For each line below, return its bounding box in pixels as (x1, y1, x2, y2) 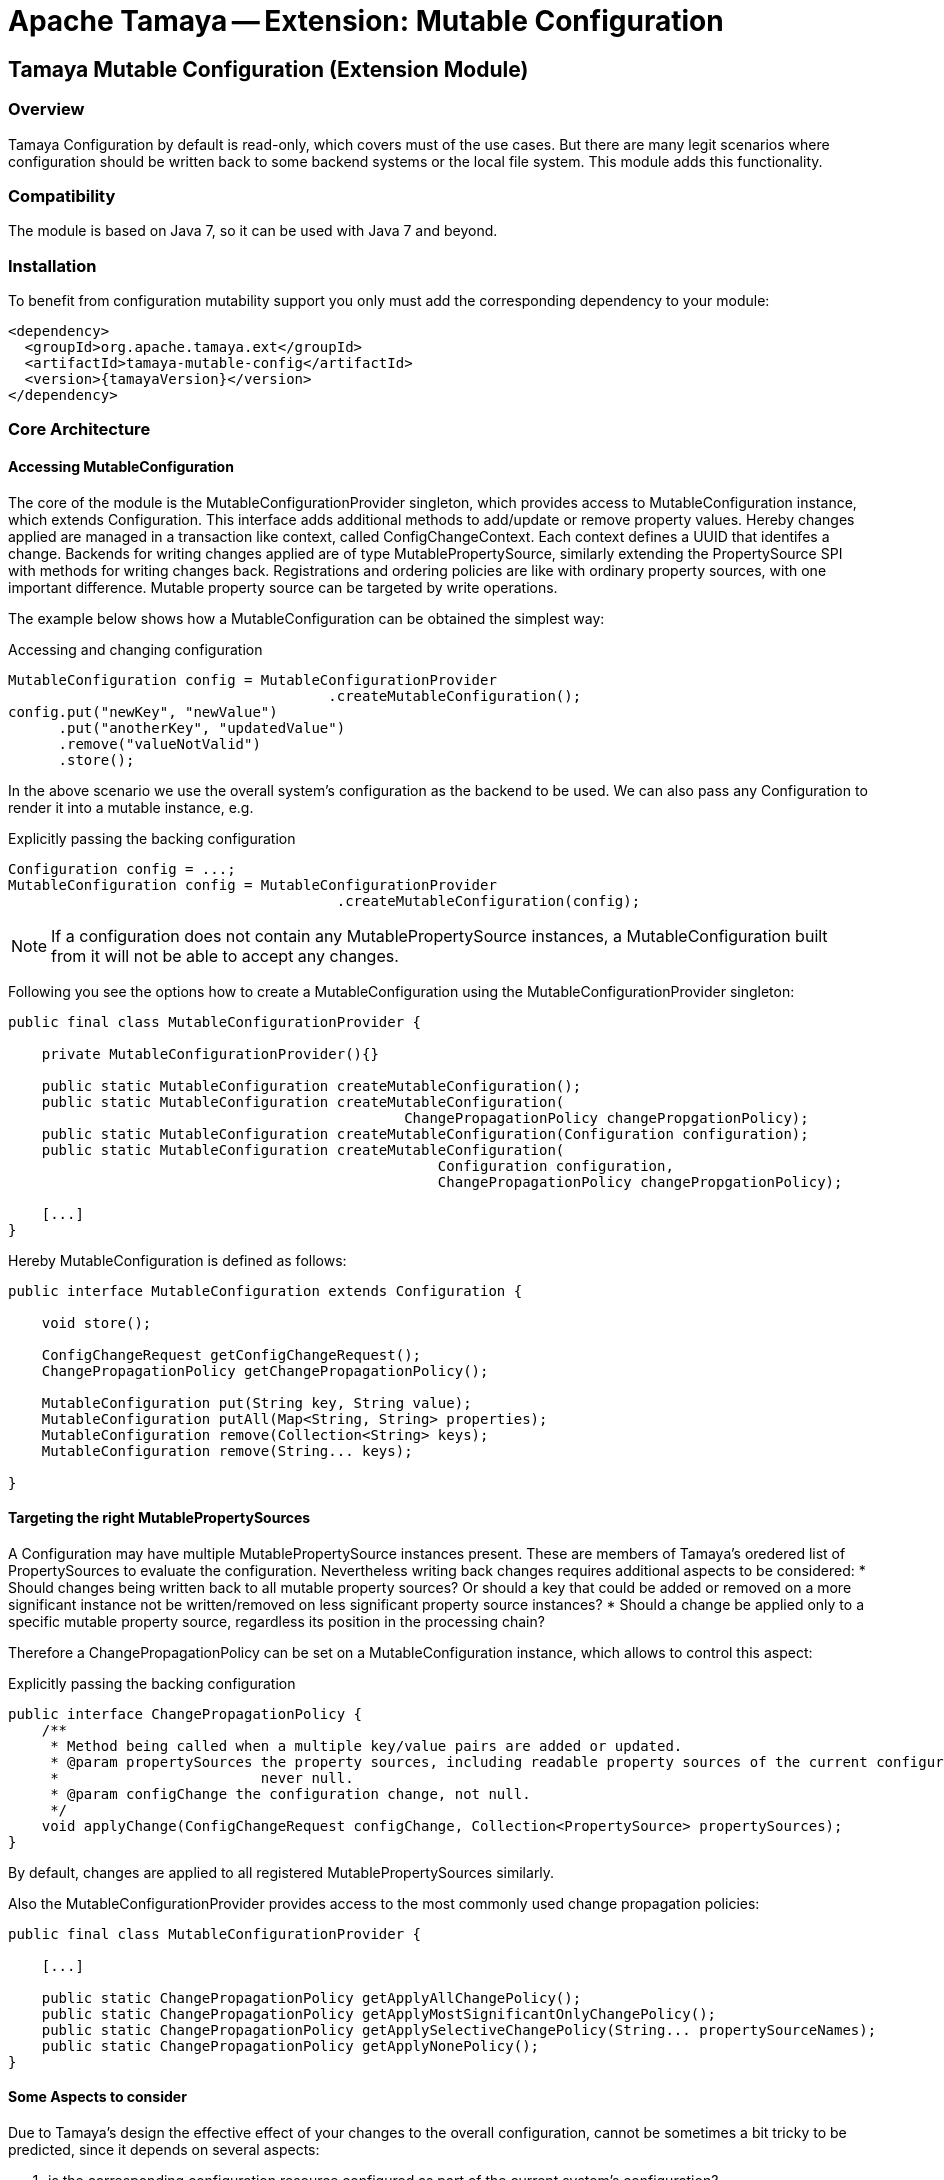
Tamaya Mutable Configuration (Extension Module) (8, 56, 529, 82)
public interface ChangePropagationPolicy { (8, 1705, 363, 1722)
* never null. (50, 1769, 354, 1786)
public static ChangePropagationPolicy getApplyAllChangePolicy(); (41, 1989, 582, 2006)
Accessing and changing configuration (8, 640, 263, 658)
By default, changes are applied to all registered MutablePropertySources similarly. (8, 1863, 555, 1881)
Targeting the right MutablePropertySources (8, 1509, 311, 1527)
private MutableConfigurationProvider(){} (41, 1045, 379, 1062)
